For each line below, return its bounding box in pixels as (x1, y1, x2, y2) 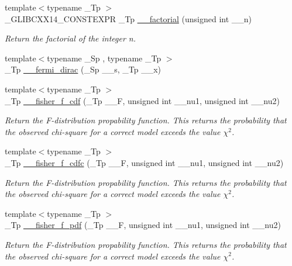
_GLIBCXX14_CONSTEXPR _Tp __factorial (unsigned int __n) (5, 12, 252, 25)
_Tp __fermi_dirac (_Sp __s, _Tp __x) (5, 63, 161, 75)
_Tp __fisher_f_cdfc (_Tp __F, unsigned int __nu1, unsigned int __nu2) (5, 156, 284, 168)
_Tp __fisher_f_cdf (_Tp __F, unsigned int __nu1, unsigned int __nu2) (5, 94, 280, 106)
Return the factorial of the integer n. (5, 32, 136, 44)
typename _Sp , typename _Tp (47, 51, 162, 64)
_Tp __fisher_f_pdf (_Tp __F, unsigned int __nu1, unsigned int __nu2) (5, 219, 281, 231)
